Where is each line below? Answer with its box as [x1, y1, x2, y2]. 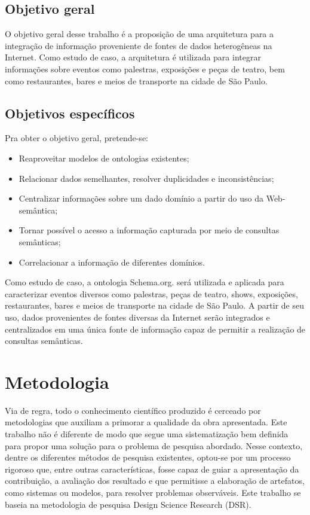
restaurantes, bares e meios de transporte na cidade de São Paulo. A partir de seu [5, 299, 305, 312]
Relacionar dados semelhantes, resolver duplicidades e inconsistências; [19, 172, 274, 184]
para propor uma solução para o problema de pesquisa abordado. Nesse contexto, [5, 439, 303, 452]
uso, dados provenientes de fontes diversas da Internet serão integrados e [5, 310, 270, 323]
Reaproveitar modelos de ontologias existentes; [19, 151, 189, 164]
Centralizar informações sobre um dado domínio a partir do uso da [19, 192, 264, 205]
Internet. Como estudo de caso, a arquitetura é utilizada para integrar [5, 51, 261, 63]
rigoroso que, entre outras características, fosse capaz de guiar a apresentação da [5, 462, 299, 475]
